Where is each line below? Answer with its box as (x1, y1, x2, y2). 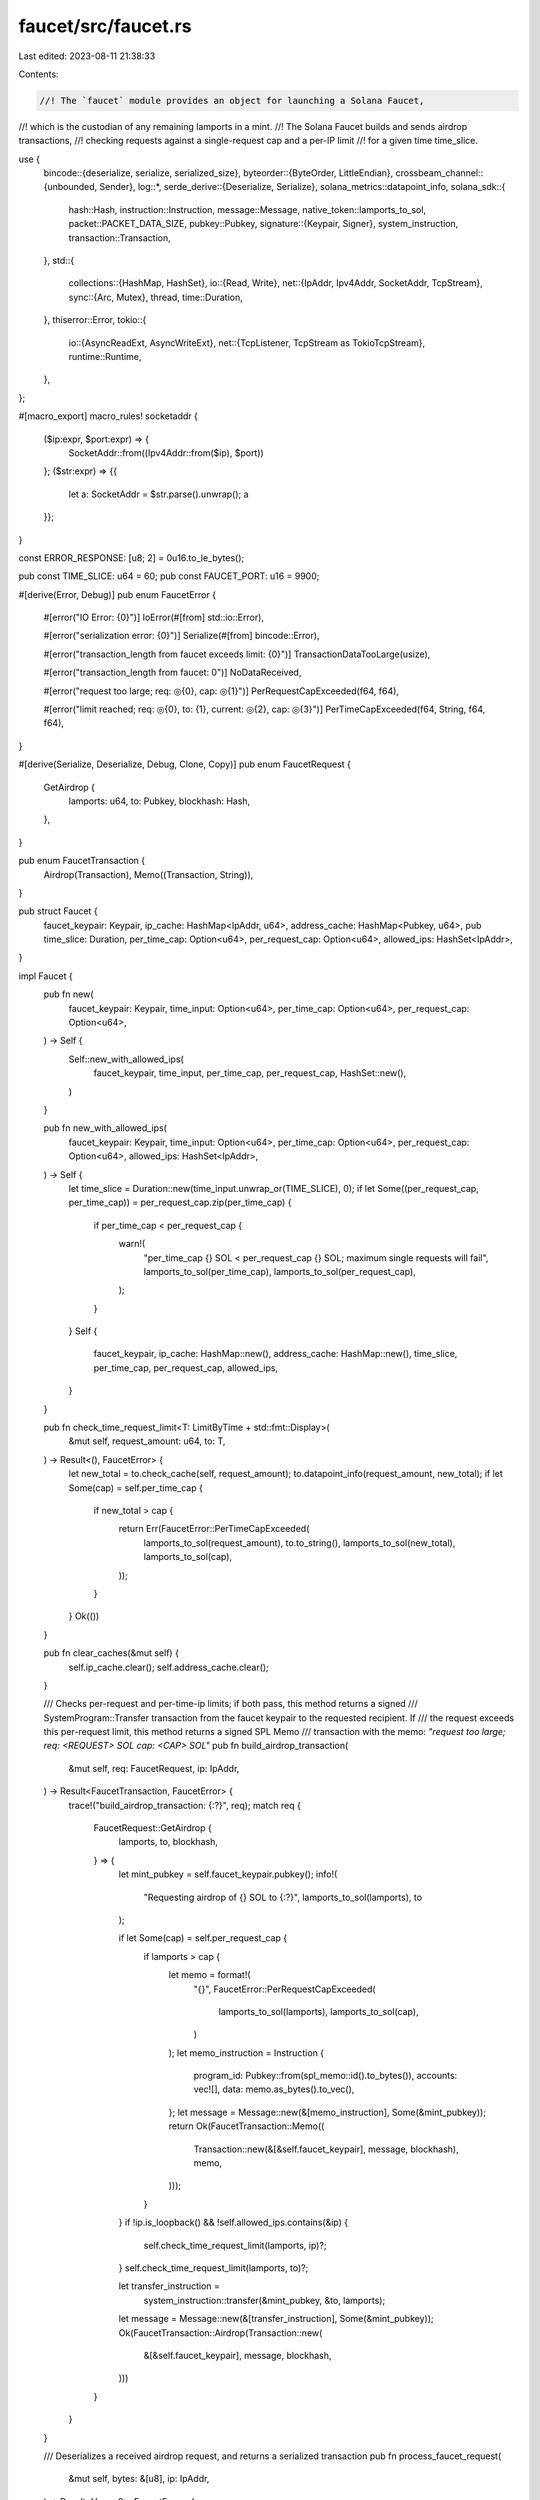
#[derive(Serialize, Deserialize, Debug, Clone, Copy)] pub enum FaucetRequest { (18, 758, 352, 770)
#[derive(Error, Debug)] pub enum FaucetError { (18, 588, 217, 600)
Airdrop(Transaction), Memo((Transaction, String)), (43, 868, 254, 880)
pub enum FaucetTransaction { (18, 855, 146, 867)
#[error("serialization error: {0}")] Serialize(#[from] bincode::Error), (43, 630, 320, 642)
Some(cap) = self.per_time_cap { (68, 1481, 204, 1494)
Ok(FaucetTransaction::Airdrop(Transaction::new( (118, 2326, 323, 2339)
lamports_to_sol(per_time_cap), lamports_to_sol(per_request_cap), (143, 1265, 417, 1277)
